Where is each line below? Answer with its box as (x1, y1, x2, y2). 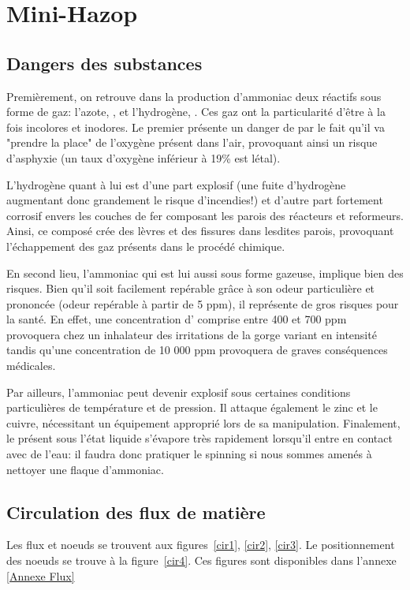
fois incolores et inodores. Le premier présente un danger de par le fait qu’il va (6, 118, 385, 135)
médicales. (6, 357, 56, 374)
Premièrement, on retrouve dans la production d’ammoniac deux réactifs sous (6, 88, 382, 104)
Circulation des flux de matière (6, 499, 266, 524)
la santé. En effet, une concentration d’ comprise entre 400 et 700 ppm (6, 311, 347, 327)
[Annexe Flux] (6, 567, 75, 584)
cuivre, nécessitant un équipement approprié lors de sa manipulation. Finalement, (6, 414, 401, 431)
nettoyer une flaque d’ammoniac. (6, 461, 164, 477)
